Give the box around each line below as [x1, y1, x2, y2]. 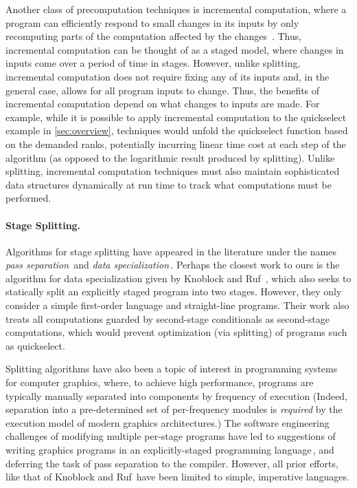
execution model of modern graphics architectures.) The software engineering [5, 415, 330, 429]
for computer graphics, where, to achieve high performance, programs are [5, 375, 314, 390]
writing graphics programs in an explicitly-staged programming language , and [5, 443, 334, 457]
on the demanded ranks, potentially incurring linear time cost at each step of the [5, 136, 346, 151]
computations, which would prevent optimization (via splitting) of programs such [5, 325, 347, 339]
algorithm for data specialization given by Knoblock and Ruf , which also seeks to [5, 270, 352, 285]
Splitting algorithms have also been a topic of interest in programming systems [5, 361, 338, 376]
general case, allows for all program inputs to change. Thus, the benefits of [5, 83, 320, 97]
